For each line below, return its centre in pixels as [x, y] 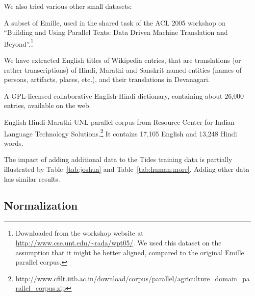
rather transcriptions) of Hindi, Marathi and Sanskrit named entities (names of [123, 69]
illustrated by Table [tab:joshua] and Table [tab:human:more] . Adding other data [127, 169]
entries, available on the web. [48, 105]
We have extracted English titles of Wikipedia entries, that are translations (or [123, 60]
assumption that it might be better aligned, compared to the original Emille [130, 252]
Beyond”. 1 [19, 43]
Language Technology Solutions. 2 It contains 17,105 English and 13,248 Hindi [121, 133]
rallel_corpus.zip [41, 288]
